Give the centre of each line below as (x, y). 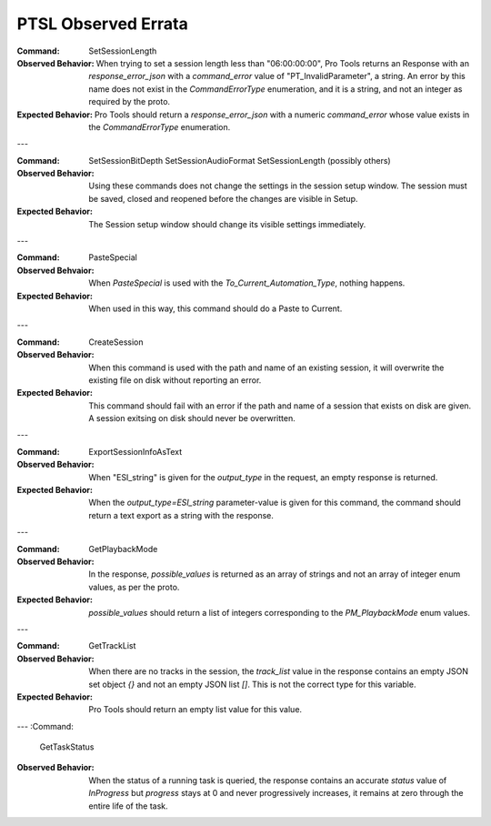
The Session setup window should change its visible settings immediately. (227, 224)
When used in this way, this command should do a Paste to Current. (215, 308)
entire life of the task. (128, 806)
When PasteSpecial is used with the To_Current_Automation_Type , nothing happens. (247, 283)
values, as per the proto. (134, 587)
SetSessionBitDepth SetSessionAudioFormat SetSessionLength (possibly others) (240, 160)
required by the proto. (130, 102)
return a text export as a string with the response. (181, 515)
